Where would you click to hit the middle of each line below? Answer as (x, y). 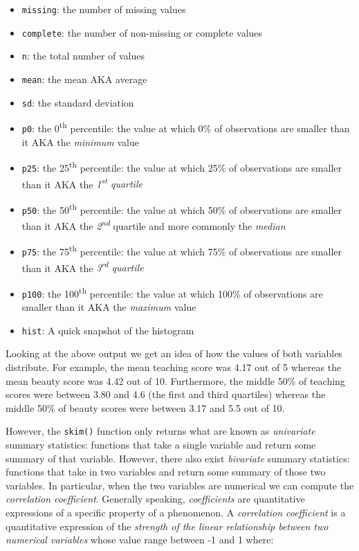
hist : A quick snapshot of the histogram (108, 330)
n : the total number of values (83, 56)
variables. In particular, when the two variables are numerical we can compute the (180, 485)
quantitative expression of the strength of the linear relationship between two (167, 526)
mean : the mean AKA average (84, 79)
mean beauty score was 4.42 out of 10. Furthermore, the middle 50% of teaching (175, 380)
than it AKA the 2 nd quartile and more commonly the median (154, 225)
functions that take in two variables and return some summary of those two (166, 472)
